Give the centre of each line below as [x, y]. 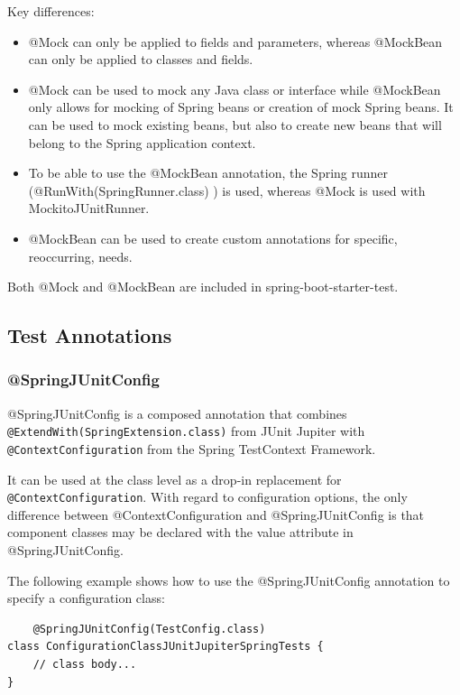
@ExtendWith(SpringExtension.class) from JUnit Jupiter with [186, 431]
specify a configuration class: [86, 598]
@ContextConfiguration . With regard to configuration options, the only [207, 497]
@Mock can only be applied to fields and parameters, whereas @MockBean [235, 41]
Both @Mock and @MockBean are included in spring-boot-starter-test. [203, 287]
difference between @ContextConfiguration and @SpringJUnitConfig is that [216, 514]
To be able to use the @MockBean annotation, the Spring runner [208, 173]
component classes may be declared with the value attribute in [180, 532]
